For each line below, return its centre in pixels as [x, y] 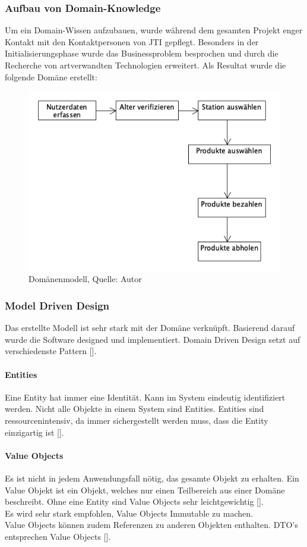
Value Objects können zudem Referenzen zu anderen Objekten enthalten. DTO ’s [151, 525]
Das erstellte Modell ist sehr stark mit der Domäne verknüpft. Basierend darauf [150, 328]
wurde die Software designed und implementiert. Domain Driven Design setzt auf [153, 339]
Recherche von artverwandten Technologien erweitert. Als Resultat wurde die [145, 65]
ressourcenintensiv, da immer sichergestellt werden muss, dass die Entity [137, 421]
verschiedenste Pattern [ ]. [51, 351]
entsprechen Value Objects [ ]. [58, 536]
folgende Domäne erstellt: [51, 76]
